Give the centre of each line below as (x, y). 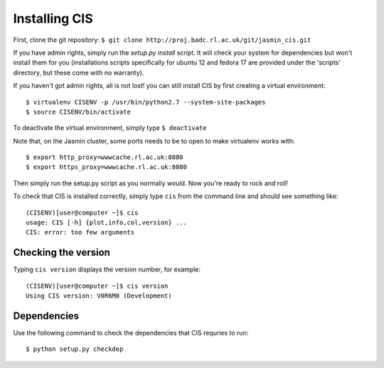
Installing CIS (53, 18)
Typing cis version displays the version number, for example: (107, 269)
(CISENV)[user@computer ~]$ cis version (97, 286)
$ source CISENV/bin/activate (79, 112)
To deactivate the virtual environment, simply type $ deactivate (110, 128)
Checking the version (62, 253)
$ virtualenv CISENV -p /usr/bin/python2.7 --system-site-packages (146, 102)
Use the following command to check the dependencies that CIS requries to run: (131, 333)
